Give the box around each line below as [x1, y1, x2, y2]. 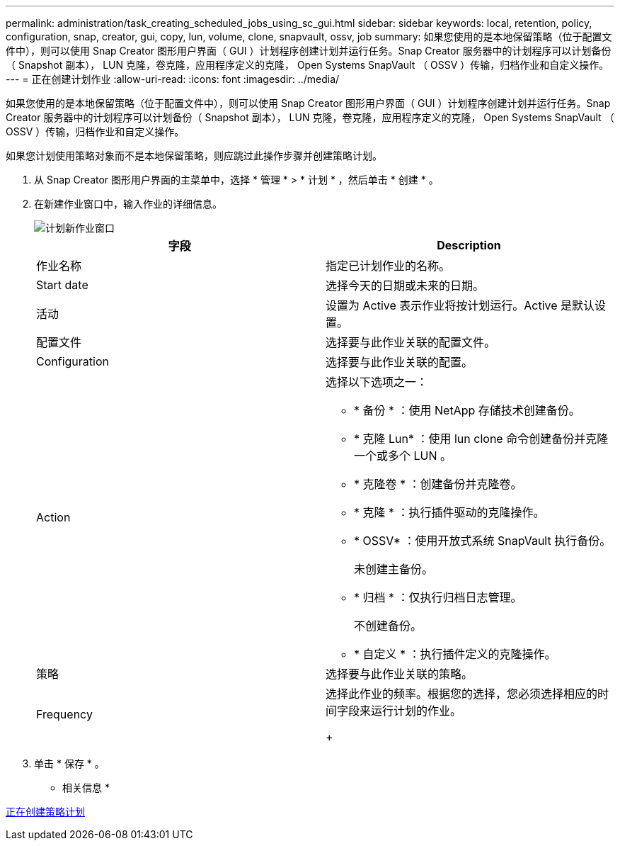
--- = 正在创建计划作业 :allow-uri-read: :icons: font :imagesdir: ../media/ [6, 73, 340, 85]
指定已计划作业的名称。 [326, 259, 451, 273]
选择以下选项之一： [326, 375, 428, 389]
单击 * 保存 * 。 [34, 757, 105, 769]
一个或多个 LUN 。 [354, 449, 452, 463]
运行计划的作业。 [371, 704, 462, 718]
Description [437, 238, 501, 252]
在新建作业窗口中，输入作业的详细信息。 [34, 198, 222, 210]
